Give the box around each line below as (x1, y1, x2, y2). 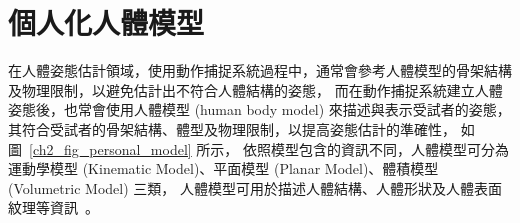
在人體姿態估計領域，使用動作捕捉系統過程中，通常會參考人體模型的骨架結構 (8, 60, 512, 81)
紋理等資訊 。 (8, 197, 99, 218)
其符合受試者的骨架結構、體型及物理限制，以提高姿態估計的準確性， (8, 118, 456, 139)
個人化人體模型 (8, 2, 205, 43)
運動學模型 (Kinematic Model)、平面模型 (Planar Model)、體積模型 (8, 158, 439, 179)
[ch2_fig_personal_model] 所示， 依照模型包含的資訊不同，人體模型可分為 (29, 138, 510, 159)
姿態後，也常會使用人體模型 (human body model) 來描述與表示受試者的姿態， (8, 99, 511, 120)
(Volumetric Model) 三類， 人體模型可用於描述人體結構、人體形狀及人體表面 (8, 177, 502, 198)
